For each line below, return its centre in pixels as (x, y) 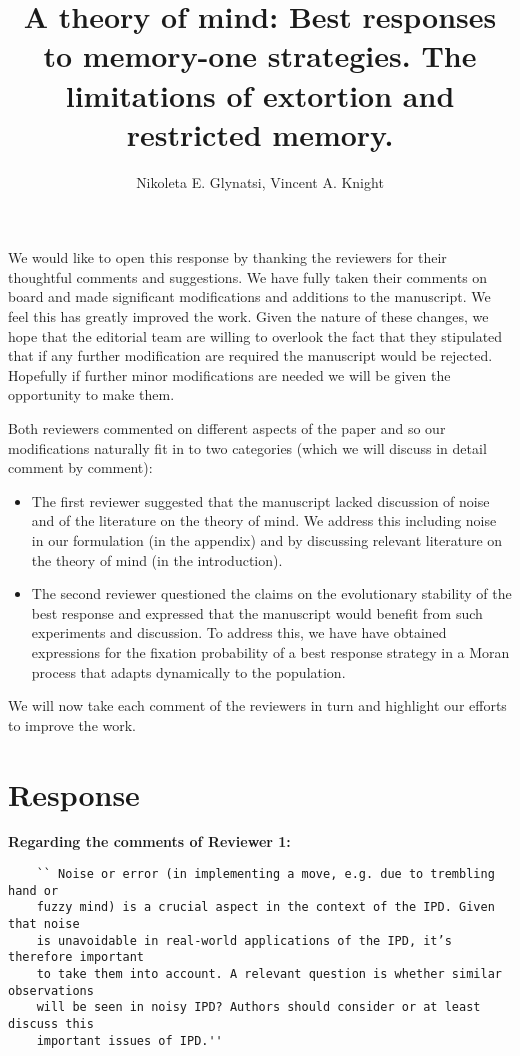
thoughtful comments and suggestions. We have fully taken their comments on (248, 276)
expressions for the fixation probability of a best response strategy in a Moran (270, 651)
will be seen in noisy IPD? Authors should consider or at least (258, 1007)
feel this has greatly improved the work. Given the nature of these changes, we (248, 316)
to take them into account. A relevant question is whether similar (269, 974)
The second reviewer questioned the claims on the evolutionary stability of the (271, 593)
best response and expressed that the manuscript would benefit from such (257, 612)
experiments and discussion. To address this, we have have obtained (239, 632)
